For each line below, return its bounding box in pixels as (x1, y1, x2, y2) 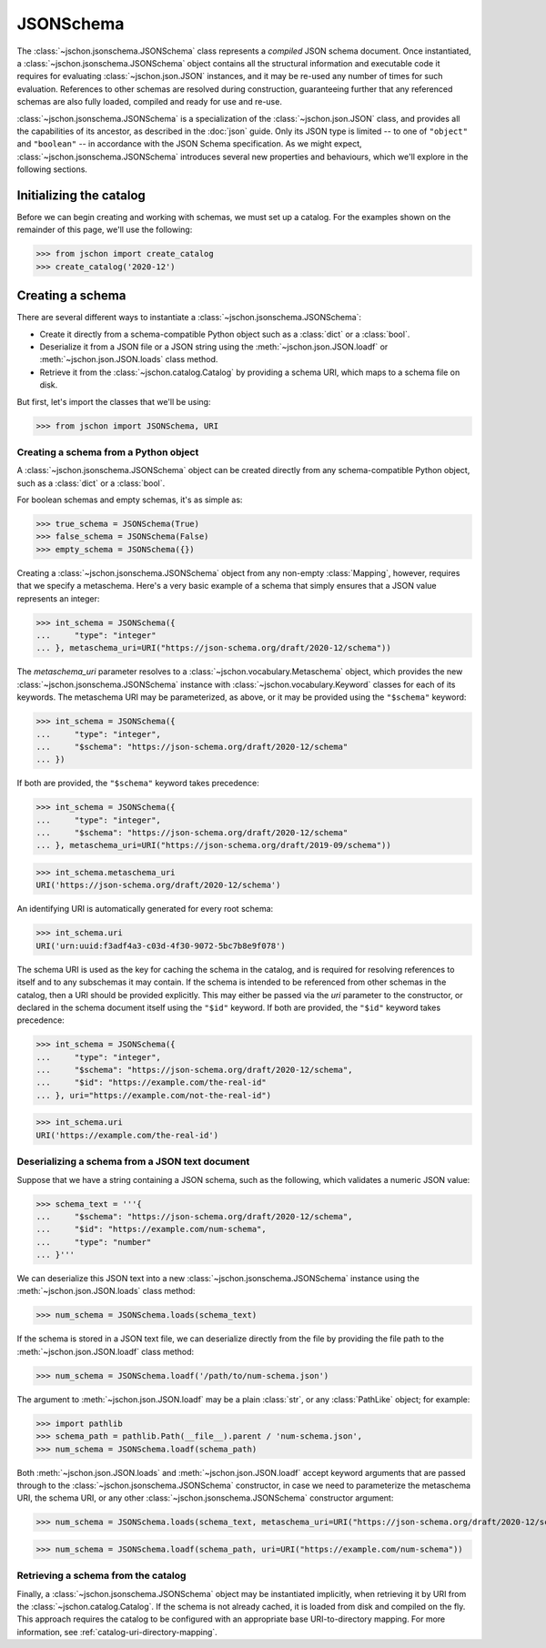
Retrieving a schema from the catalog (16, 1570, 187, 1582)
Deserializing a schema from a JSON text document (16, 1156, 250, 1168)
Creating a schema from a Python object (16, 446, 199, 459)
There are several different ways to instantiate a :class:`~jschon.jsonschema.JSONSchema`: (16, 312, 362, 323)
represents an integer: (16, 592, 100, 604)
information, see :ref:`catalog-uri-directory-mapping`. (16, 1626, 217, 1637)
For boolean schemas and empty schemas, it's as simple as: (16, 494, 243, 505)
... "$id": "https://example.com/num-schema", (35, 1224, 268, 1235)
